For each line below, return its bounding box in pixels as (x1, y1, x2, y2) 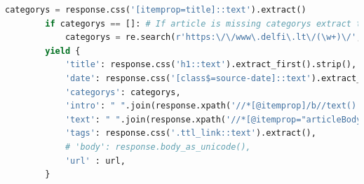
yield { (45, 45, 81, 56)
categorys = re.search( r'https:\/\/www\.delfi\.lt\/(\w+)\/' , (65, 32, 362, 43)
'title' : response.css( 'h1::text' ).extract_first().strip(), (65, 59, 357, 70)
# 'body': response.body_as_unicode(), (65, 141, 251, 152)
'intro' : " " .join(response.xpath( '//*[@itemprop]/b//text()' (65, 101, 362, 111)
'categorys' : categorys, (65, 87, 181, 97)
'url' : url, (65, 155, 126, 166)
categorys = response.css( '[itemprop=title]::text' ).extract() (5, 5, 306, 15)
